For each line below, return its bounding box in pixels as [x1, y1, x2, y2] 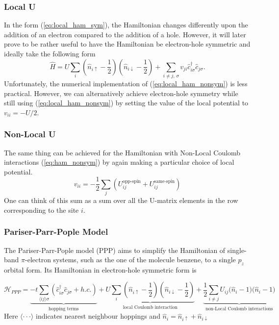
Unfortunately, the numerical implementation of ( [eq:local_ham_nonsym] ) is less [4, 78, 248, 88]
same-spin [154, 178, 175, 184]
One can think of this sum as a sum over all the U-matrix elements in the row [4, 195, 238, 205]
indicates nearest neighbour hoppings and [36, 311, 160, 321]
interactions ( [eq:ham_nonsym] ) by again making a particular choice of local [4, 157, 234, 167]
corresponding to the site [4, 204, 79, 215]
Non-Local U [4, 128, 56, 140]
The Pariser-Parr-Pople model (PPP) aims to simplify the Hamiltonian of [4, 245, 226, 255]
